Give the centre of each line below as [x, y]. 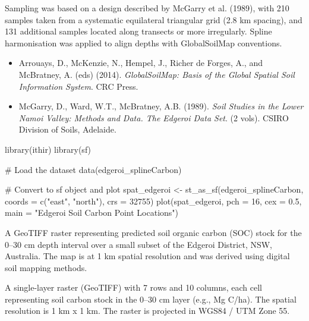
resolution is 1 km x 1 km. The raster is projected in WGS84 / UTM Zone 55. [147, 311]
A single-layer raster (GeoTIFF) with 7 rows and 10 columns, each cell [133, 287]
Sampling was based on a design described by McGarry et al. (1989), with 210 [147, 8]
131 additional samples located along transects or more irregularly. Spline [138, 31]
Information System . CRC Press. [78, 86]
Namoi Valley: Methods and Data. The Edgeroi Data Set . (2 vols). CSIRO [154, 117]
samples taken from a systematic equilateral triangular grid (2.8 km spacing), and [154, 19]
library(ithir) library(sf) [48, 149]
